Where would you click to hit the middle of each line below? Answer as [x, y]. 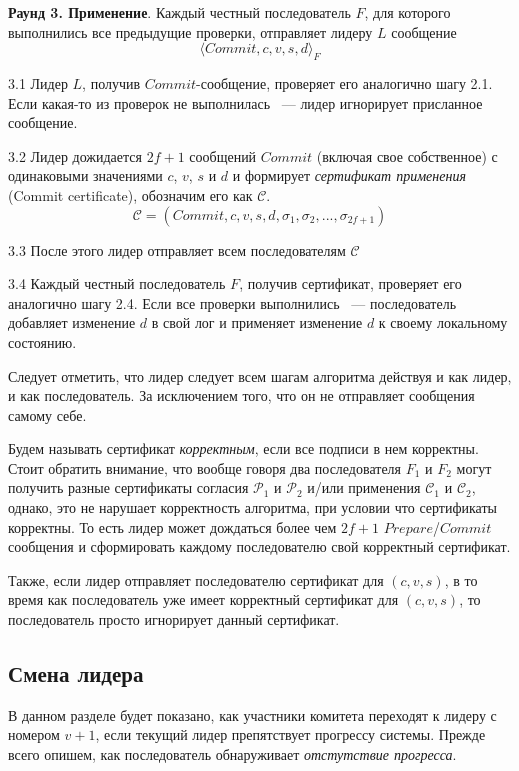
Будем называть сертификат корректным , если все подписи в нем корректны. [243, 448]
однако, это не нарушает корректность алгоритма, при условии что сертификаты [252, 507]
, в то [461, 579]
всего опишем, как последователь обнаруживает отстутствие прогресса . [232, 754]
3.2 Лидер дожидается [75, 155]
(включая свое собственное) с [407, 155]
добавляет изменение [72, 322]
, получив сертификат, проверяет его [350, 283]
